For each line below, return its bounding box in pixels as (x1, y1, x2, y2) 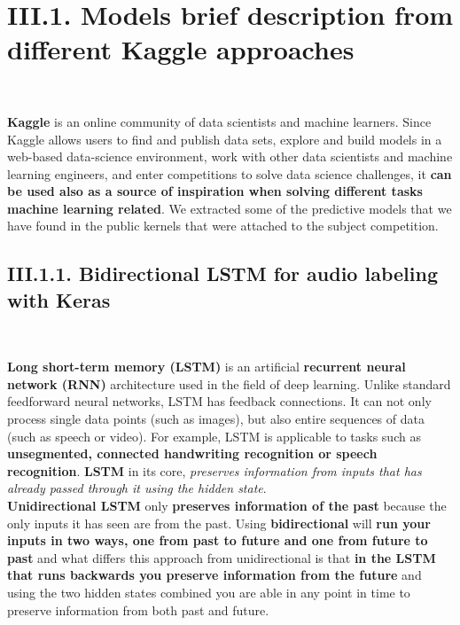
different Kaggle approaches (7, 31, 355, 67)
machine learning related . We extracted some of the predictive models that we (7, 199, 452, 217)
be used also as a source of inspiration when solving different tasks (7, 182, 423, 200)
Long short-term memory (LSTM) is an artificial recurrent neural (7, 357, 406, 376)
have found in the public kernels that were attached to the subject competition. (7, 216, 439, 235)
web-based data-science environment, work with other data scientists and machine (7, 147, 453, 166)
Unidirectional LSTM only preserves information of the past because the (7, 496, 447, 514)
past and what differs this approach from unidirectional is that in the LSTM (7, 548, 436, 566)
